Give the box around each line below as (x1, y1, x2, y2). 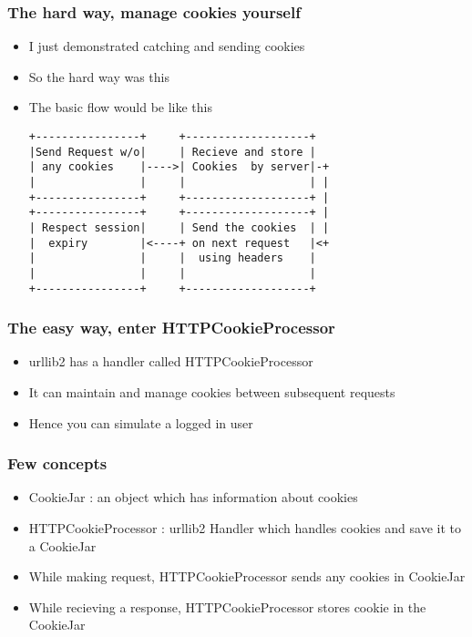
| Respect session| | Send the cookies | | (28, 221, 330, 234)
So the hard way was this (28, 67, 169, 86)
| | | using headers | (28, 252, 316, 265)
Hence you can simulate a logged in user (28, 413, 253, 432)
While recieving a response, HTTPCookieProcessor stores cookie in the (28, 597, 426, 616)
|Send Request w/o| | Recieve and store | (28, 145, 316, 159)
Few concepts (7, 452, 108, 475)
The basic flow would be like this (28, 98, 212, 117)
